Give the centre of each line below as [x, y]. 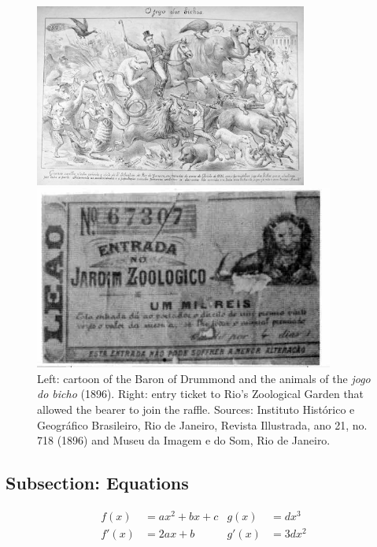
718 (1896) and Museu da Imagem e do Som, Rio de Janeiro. [184, 440]
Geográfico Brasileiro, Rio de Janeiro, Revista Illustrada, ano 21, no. [202, 424]
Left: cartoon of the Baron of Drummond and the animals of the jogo [204, 378]
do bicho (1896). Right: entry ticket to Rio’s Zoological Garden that [201, 394]
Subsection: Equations [97, 483]
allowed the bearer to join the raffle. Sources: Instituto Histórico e [196, 409]
